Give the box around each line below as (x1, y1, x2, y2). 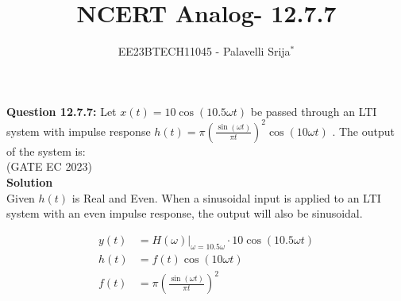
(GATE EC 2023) (6, 158, 92, 175)
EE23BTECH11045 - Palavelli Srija (118, 43, 291, 60)
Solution (6, 174, 53, 190)
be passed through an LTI (250, 102, 377, 119)
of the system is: (6, 142, 86, 159)
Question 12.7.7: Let (6, 102, 117, 119)
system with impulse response (6, 122, 151, 139)
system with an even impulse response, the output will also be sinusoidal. (6, 205, 363, 222)
